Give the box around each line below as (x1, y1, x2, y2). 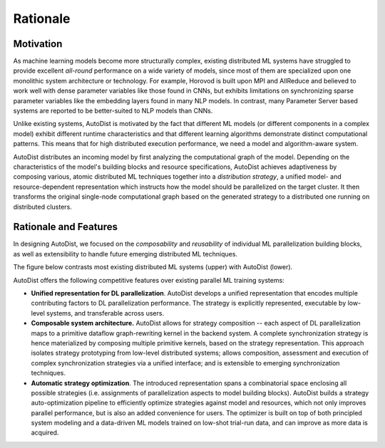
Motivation (13, 38, 63, 50)
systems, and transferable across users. (46, 308, 164, 317)
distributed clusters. (13, 202, 73, 211)
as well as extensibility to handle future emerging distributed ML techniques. (13, 249, 238, 258)
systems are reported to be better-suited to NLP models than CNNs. (13, 107, 213, 115)
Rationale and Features (13, 221, 118, 233)
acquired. (31, 428, 59, 437)
